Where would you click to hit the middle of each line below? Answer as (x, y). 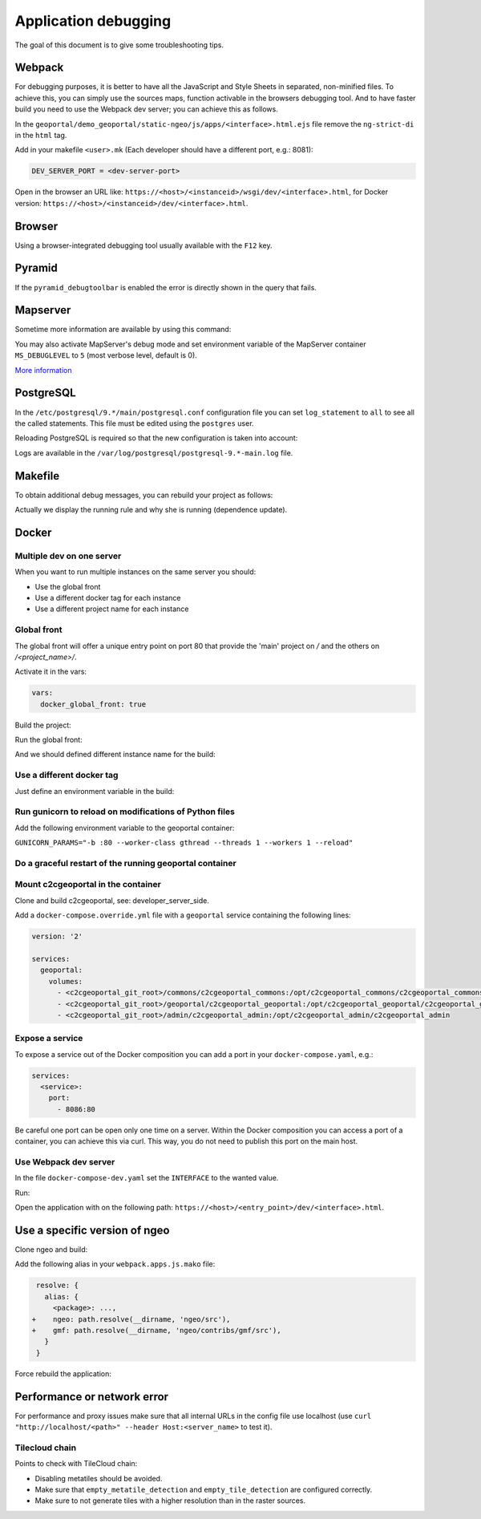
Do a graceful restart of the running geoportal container (125, 863)
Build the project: (43, 725)
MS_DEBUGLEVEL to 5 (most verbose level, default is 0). (106, 355)
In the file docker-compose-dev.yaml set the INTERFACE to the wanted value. (147, 1178)
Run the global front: (49, 740)
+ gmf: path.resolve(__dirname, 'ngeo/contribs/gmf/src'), (156, 1330)
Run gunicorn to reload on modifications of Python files (125, 812)
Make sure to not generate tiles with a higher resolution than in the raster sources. (170, 1501)
